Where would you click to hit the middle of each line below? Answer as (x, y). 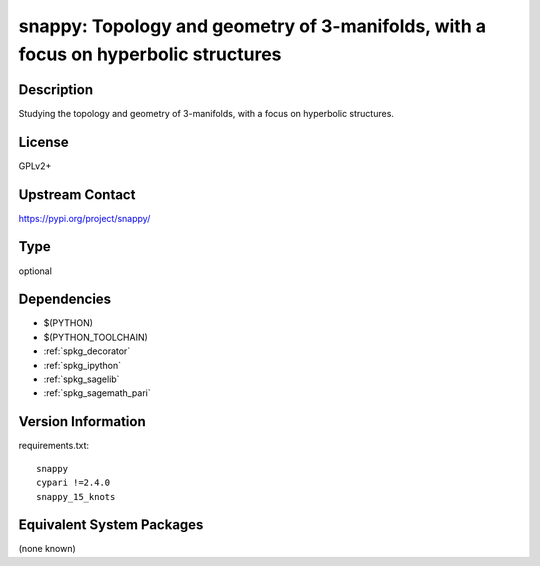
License (43, 141)
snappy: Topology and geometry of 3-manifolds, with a (252, 26)
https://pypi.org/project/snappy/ (84, 218)
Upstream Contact (77, 194)
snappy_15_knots (76, 496)
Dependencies (65, 299)
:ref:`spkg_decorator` (87, 351)
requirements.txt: (54, 446)
